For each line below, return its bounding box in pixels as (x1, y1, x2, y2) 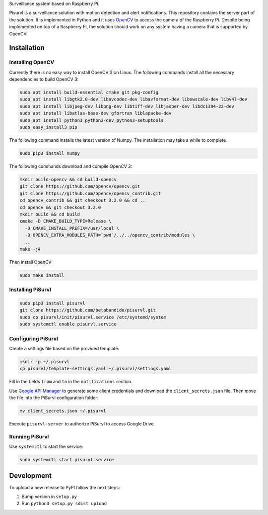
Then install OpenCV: (9, 259, 53, 265)
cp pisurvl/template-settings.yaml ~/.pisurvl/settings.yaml (19, 366, 172, 372)
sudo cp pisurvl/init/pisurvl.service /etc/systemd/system (19, 314, 166, 320)
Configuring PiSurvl (9, 335, 58, 342)
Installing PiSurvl (9, 286, 52, 293)
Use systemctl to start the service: (9, 443, 83, 450)
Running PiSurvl (9, 433, 49, 440)
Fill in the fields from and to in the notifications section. (9, 379, 133, 385)
